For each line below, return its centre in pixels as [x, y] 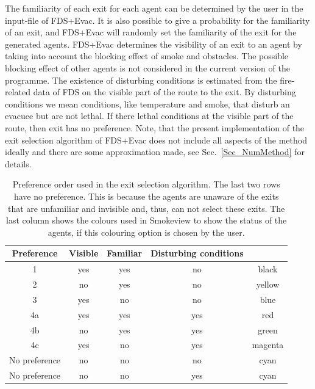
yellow [268, 284]
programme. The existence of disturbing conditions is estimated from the [141, 80]
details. [18, 163]
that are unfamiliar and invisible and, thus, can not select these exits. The [147, 208]
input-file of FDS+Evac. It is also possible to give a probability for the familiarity [157, 20]
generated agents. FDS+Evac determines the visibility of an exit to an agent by [154, 44]
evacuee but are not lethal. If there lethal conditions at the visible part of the [149, 116]
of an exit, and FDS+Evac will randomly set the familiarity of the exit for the [151, 32]
